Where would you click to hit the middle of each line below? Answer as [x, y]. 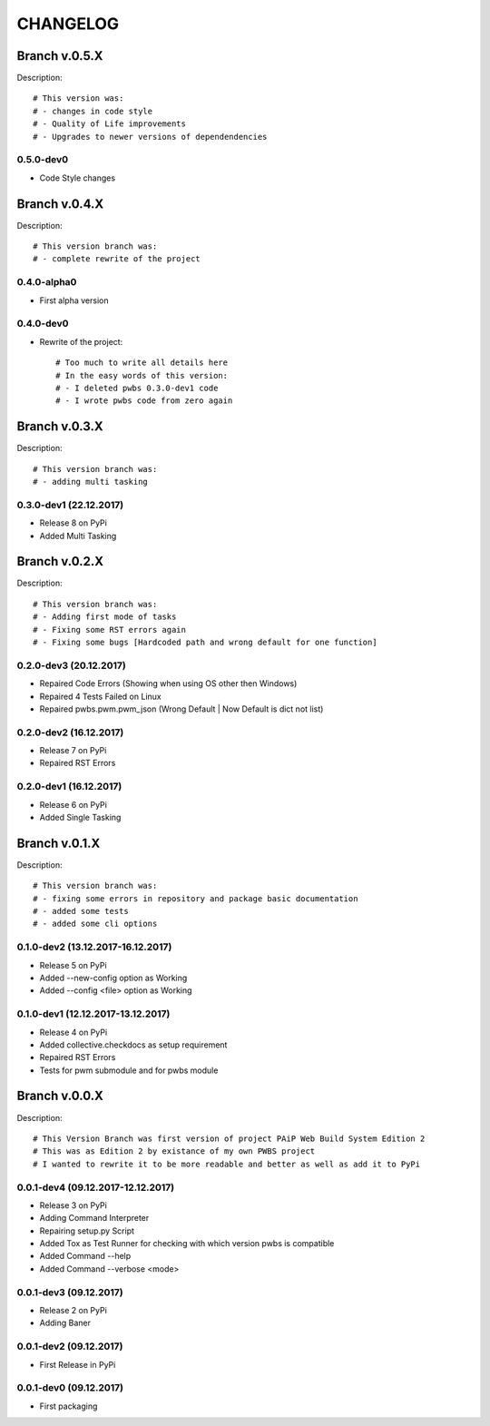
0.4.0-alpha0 [47, 282]
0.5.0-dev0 [42, 160]
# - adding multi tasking [91, 482]
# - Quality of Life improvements [109, 124]
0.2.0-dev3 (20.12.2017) [71, 665]
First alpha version [74, 300]
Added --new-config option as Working [113, 978]
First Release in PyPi [78, 1364]
